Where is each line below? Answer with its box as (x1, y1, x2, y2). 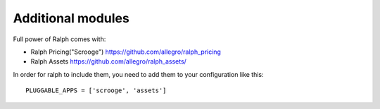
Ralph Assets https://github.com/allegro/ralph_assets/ (30, 57, 186, 66)
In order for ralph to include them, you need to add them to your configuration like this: (13, 70, 264, 78)
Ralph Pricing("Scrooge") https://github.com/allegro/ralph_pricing (30, 48, 222, 56)
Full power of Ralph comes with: (13, 35, 106, 43)
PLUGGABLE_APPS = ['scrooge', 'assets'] (25, 87, 167, 94)
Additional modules (13, 10, 129, 26)
